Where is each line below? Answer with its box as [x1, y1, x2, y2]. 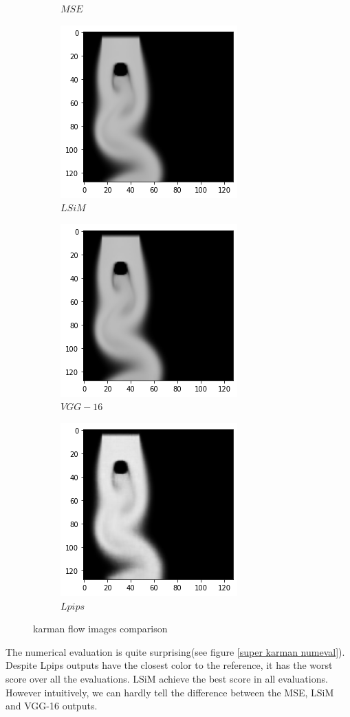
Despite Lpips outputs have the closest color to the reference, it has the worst [6, 658, 333, 672]
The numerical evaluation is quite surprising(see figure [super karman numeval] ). [6, 644, 345, 659]
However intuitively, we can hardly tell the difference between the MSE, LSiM [6, 685, 334, 699]
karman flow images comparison [33, 621, 168, 636]
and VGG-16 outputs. [6, 698, 98, 713]
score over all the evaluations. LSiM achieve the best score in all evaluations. [6, 671, 328, 685]
